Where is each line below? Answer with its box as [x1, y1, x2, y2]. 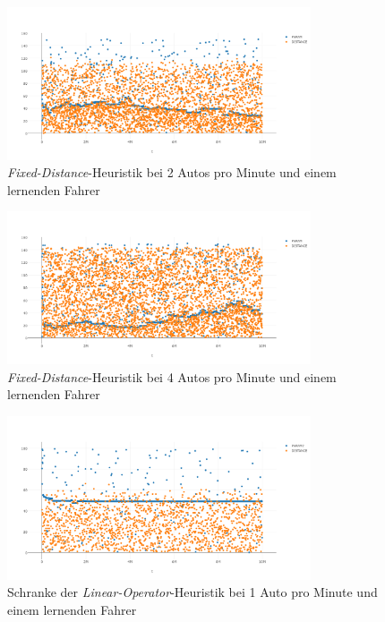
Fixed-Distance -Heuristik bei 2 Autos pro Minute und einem [7, 163, 337, 182]
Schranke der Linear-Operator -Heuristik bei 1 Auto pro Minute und [7, 583, 378, 601]
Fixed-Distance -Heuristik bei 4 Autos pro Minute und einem [7, 367, 337, 386]
